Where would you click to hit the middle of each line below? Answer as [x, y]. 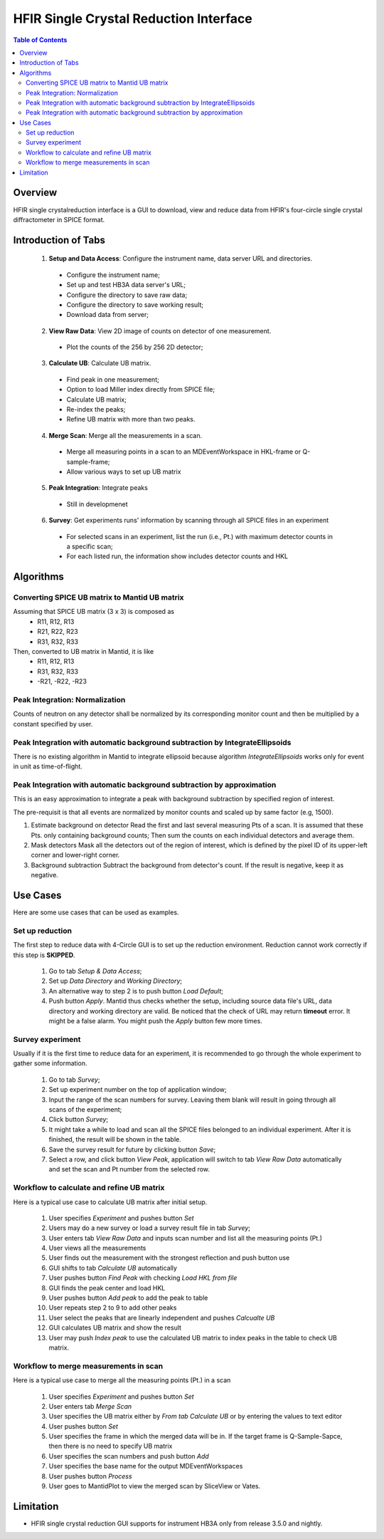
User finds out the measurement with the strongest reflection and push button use [169, 1258]
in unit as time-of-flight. [48, 766]
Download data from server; [108, 315]
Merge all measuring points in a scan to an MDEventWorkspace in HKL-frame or [184, 452]
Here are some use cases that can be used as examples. [96, 912]
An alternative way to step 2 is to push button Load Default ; [136, 991]
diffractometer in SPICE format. [59, 219]
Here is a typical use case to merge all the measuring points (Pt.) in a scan [122, 1380]
